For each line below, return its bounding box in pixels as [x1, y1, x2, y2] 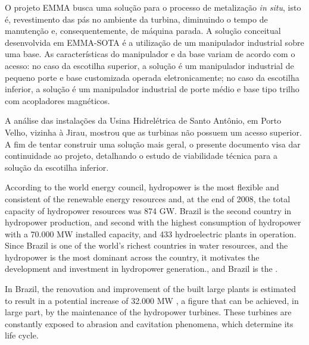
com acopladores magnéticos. [5, 94, 110, 106]
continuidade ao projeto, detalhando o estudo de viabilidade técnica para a [5, 149, 277, 162]
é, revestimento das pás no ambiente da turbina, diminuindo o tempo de [5, 12, 268, 25]
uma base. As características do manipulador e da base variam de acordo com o [5, 48, 295, 60]
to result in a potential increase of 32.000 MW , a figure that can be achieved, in [5, 294, 299, 306]
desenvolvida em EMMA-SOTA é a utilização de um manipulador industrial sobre [5, 36, 304, 48]
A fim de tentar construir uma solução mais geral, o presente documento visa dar [5, 137, 301, 150]
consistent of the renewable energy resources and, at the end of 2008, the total [5, 192, 291, 205]
